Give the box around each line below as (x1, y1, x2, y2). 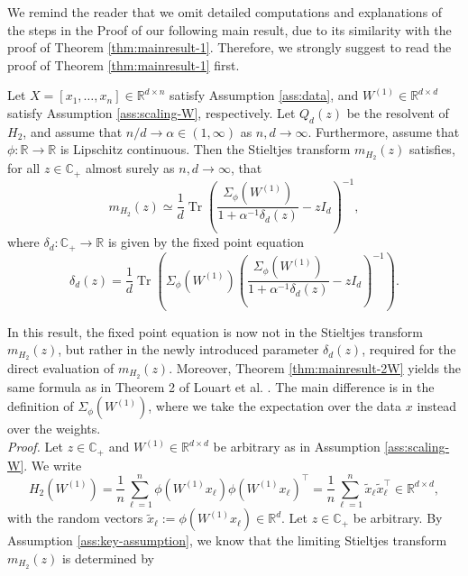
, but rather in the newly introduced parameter (58, 340, 319, 359)
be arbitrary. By (353, 508, 443, 527)
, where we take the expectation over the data (148, 397, 402, 416)
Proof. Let (7, 437, 63, 456)
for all (7, 159, 41, 178)
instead (417, 397, 457, 416)
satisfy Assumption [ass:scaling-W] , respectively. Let (7, 103, 296, 122)
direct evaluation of (7, 359, 115, 378)
